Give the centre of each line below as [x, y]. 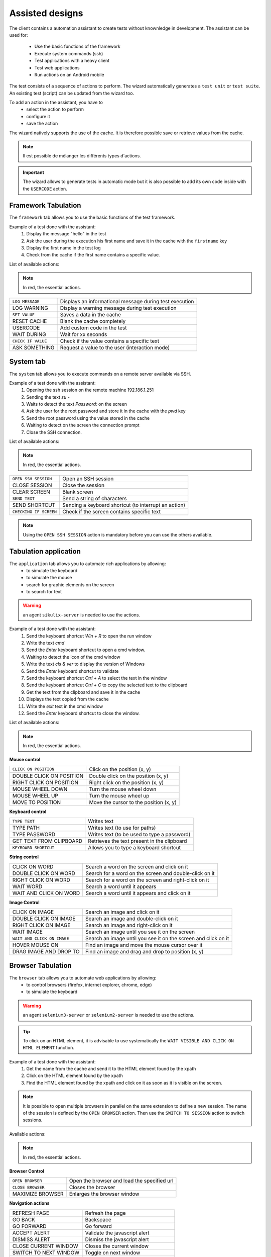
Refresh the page [105, 1213]
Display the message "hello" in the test [66, 234]
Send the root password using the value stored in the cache [88, 418]
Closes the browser [92, 1188]
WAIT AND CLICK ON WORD [46, 893]
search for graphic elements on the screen [70, 585]
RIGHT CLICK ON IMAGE [41, 925]
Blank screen [78, 492]
